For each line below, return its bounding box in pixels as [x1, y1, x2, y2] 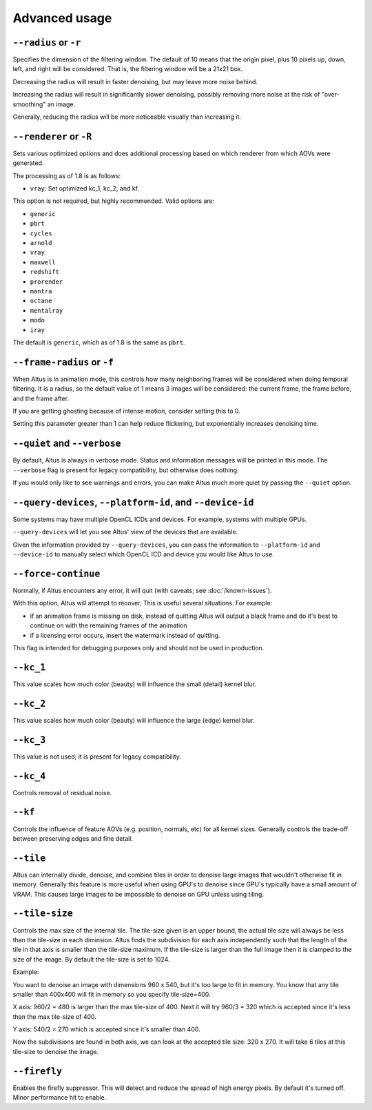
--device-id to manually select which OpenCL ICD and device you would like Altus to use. [12, 550, 275, 558]
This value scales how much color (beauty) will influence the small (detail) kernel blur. [12, 680, 256, 688]
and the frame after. [12, 394, 69, 402]
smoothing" [12, 100, 46, 108]
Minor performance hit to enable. [12, 1093, 107, 1102]
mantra [30, 287, 52, 295]
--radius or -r [12, 37, 81, 48]
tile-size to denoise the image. [12, 1047, 99, 1055]
